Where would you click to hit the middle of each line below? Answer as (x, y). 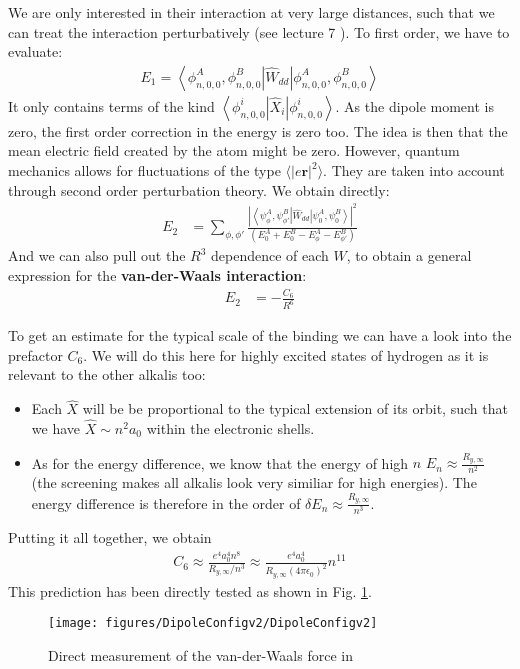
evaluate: (35, 51)
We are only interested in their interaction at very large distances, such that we (251, 12)
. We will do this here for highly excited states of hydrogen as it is (286, 354)
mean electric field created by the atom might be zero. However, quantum (234, 150)
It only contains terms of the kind (111, 105)
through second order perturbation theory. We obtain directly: (199, 189)
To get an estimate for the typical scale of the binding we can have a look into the (260, 335)
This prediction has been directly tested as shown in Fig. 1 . (190, 590)
